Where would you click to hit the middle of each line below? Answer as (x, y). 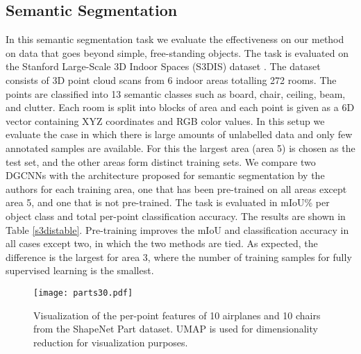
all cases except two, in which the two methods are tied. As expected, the (162, 243)
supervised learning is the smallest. (80, 270)
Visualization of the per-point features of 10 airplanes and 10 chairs (177, 315)
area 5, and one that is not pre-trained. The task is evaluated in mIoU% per (168, 202)
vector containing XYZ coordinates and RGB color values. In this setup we (165, 120)
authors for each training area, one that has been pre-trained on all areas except (176, 188)
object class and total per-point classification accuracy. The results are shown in (176, 216)
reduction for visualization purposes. (111, 342)
